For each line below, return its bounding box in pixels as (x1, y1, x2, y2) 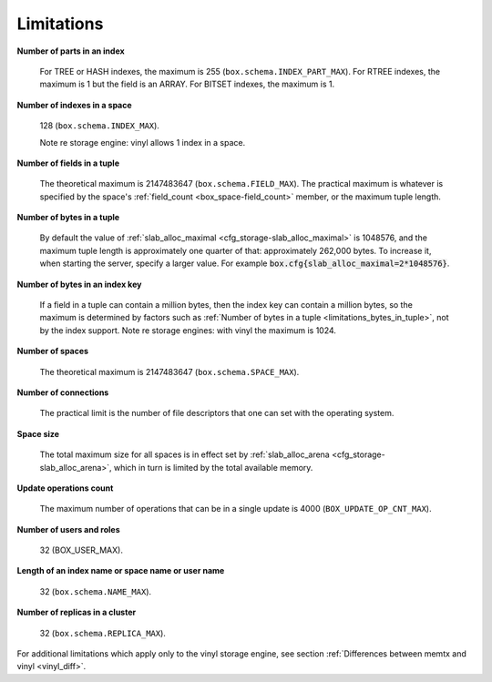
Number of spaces (16, 346, 89, 357)
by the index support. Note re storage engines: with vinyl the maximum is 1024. (39, 324, 337, 336)
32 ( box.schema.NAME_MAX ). (39, 585, 152, 596)
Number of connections (16, 387, 109, 398)
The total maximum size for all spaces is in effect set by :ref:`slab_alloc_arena (39, 449, 330, 460)
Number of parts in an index (16, 46, 125, 56)
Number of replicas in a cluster (16, 606, 137, 618)
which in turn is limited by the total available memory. (113, 462, 313, 473)
